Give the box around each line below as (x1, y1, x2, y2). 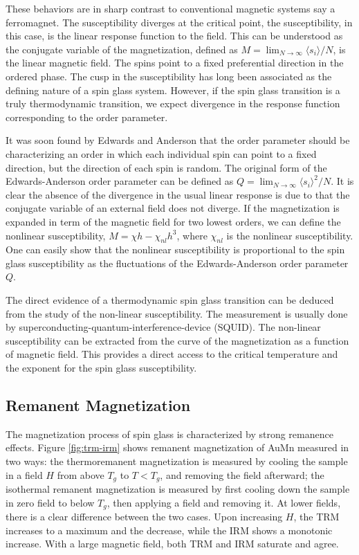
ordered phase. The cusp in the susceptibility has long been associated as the (6, 69, 332, 83)
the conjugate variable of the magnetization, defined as (6, 42, 238, 56)
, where (176, 228, 208, 242)
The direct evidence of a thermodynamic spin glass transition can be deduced (6, 293, 334, 307)
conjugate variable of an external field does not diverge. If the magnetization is (6, 201, 340, 215)
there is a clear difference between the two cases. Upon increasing (6, 509, 283, 524)
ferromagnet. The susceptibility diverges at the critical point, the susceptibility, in (6, 15, 353, 29)
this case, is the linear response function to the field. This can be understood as (6, 28, 343, 43)
